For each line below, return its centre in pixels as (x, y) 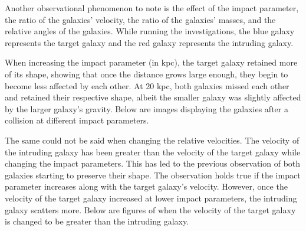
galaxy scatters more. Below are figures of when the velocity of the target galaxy (150, 209)
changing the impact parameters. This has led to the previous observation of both (153, 163)
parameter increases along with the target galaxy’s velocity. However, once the (146, 186)
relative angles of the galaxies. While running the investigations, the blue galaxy (150, 31)
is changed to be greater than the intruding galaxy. (97, 221)
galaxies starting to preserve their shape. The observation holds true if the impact (153, 175)
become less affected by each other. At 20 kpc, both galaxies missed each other (147, 85)
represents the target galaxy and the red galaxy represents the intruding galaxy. (149, 42)
